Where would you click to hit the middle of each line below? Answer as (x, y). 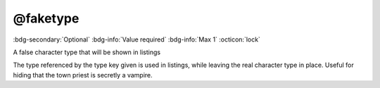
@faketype (46, 18)
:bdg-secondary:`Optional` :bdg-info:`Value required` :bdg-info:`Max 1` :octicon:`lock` (137, 39)
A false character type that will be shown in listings (87, 52)
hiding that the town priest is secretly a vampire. (83, 75)
